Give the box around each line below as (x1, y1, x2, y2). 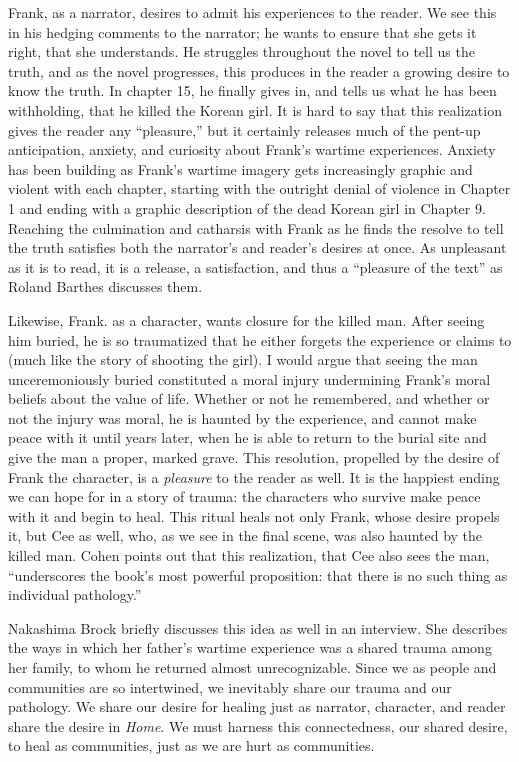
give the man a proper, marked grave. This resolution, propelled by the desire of (8, 447, 500, 468)
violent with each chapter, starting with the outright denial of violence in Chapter (8, 178, 511, 199)
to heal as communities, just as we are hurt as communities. (8, 735, 375, 756)
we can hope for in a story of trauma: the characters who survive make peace (8, 486, 481, 507)
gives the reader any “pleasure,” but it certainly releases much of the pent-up (8, 119, 481, 140)
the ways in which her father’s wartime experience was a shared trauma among (8, 637, 492, 658)
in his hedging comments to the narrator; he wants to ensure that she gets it (8, 21, 477, 42)
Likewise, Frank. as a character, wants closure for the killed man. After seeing (8, 309, 485, 330)
